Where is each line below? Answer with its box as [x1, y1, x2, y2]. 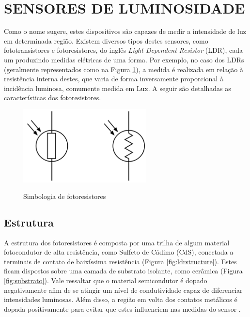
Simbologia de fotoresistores [23, 191, 106, 201]
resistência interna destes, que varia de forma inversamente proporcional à [4, 74, 223, 84]
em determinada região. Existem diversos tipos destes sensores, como [4, 35, 208, 45]
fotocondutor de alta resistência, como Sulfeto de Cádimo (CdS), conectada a [4, 247, 234, 257]
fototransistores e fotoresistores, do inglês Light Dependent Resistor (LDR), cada [4, 45, 243, 55]
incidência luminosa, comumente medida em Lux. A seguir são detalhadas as [4, 83, 231, 93]
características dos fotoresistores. [4, 92, 101, 103]
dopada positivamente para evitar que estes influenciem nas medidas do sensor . [4, 303, 241, 314]
